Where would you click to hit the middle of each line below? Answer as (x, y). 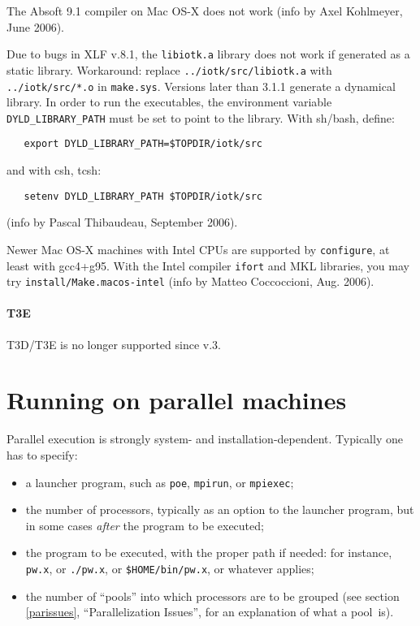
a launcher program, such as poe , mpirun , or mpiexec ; (160, 482)
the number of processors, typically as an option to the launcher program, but (220, 509)
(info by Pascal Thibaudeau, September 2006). (122, 222)
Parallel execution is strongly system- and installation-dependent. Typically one (205, 439)
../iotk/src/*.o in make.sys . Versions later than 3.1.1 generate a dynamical (201, 86)
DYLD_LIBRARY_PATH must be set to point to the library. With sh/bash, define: (201, 117)
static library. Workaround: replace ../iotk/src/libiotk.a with (169, 69)
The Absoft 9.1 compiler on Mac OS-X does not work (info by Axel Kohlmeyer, (205, 11)
